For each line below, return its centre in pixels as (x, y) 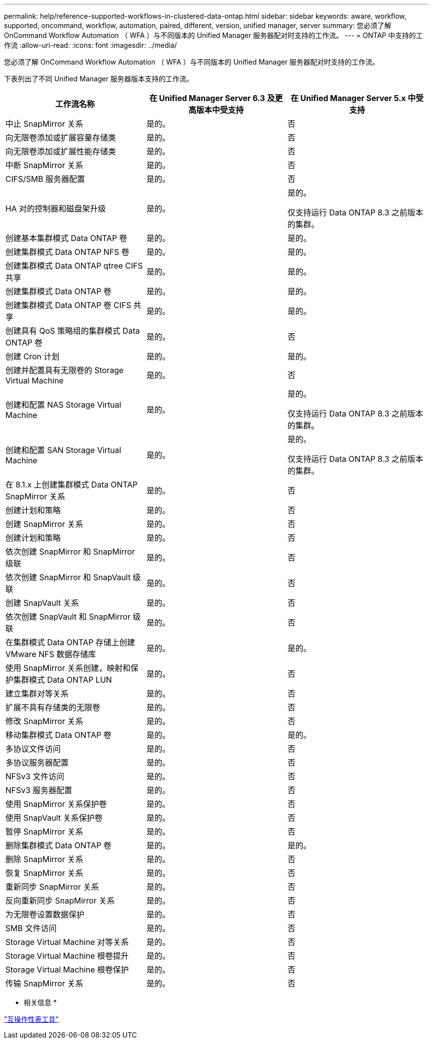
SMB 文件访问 (31, 928)
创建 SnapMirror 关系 (44, 524)
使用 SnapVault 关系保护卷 (54, 818)
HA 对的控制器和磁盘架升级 (56, 209)
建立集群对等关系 (37, 694)
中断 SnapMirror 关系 (44, 165)
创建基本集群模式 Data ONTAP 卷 (66, 238)
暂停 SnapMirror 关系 (44, 832)
